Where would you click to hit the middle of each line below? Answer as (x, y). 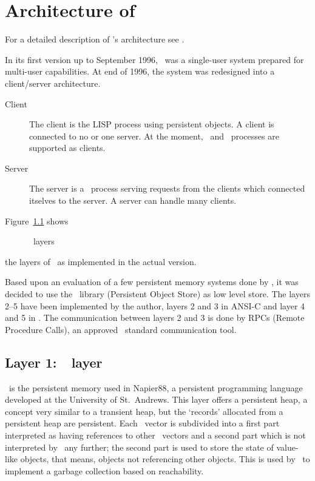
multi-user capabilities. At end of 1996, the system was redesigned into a (140, 71)
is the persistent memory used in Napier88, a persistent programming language (156, 387)
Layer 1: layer (54, 362)
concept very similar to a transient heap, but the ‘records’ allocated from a (144, 411)
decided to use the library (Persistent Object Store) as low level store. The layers (157, 294)
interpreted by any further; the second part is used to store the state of (139, 447)
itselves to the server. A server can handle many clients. (133, 200)
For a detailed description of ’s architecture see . (95, 39)
